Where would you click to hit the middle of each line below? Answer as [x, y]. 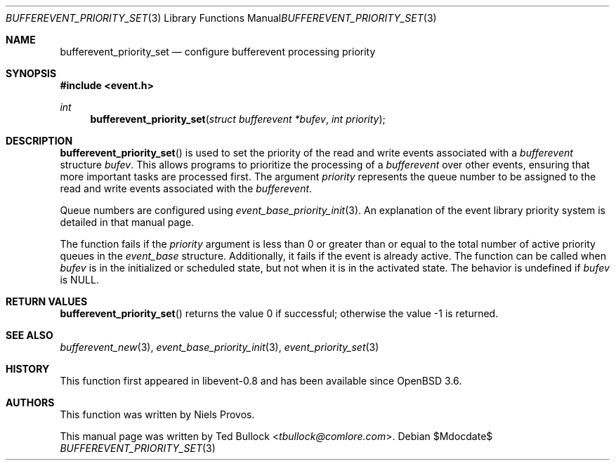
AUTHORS [30, 402]
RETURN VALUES [47, 301]
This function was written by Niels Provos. [157, 414]
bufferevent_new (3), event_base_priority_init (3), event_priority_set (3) [219, 347]
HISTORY [28, 369]
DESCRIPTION [39, 141]
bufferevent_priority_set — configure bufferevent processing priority [218, 52]
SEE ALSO [30, 335]
